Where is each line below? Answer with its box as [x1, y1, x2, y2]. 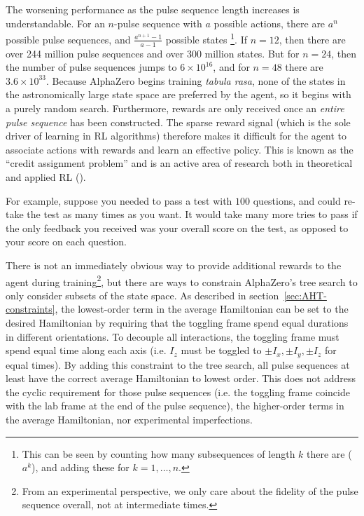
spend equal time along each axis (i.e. [6, 343, 167, 358]
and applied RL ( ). [6, 170, 86, 184]
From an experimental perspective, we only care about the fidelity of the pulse [22, 483, 358, 498]
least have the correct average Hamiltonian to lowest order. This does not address [6, 371, 356, 386]
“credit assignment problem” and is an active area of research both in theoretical [6, 156, 353, 170]
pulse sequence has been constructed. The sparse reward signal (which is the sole [6, 114, 351, 129]
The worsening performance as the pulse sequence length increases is [6, 2, 300, 16]
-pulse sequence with [114, 15, 202, 30]
